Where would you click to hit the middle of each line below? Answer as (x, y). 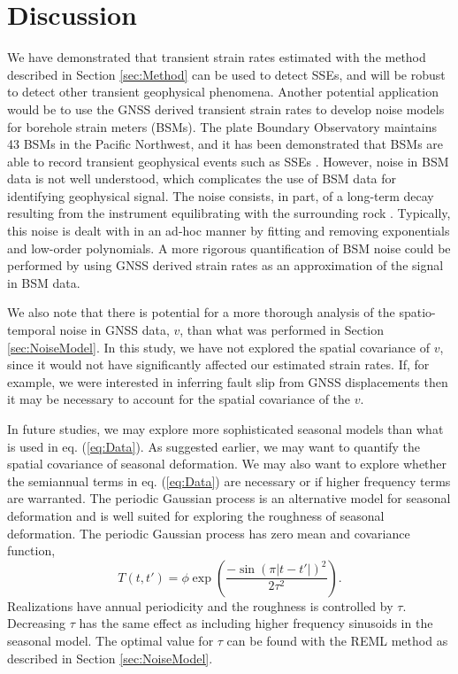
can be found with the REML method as (337, 640)
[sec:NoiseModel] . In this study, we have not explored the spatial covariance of (219, 347)
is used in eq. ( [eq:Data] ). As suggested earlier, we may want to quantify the (214, 446)
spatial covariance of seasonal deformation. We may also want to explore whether (227, 464)
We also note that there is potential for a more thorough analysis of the (201, 312)
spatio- (417, 312)
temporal (31, 330)
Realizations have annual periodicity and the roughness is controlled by (200, 605)
